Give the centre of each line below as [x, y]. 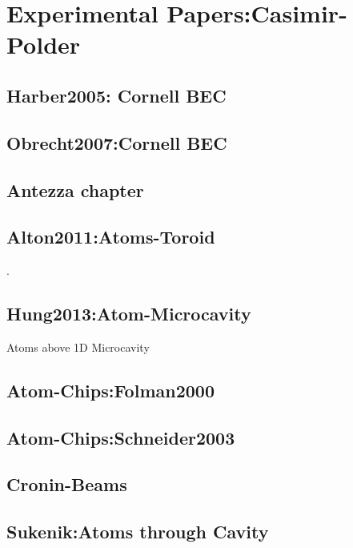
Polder [44, 44]
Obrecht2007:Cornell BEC [117, 142]
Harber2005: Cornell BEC [116, 95]
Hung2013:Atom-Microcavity [129, 314]
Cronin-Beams [67, 484]
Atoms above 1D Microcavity [78, 347]
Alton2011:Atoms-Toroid [111, 237]
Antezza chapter [75, 189]
